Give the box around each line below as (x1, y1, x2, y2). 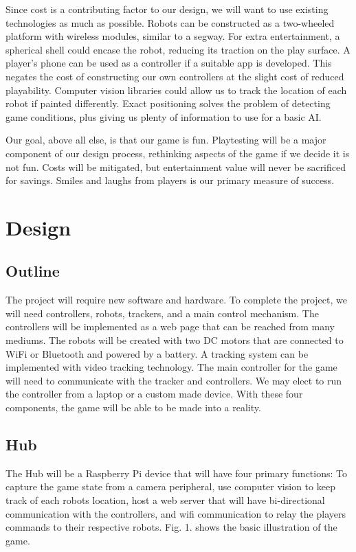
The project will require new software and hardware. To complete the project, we (5, 292, 347, 307)
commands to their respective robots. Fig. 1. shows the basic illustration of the (5, 520, 337, 534)
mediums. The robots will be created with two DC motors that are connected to (5, 333, 344, 347)
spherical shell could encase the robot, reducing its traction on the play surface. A (5, 42, 351, 56)
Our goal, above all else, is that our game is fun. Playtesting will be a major (5, 133, 326, 147)
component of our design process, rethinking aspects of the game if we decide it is (5, 146, 350, 160)
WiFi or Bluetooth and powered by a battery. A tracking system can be (5, 346, 309, 360)
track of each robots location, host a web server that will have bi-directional (5, 493, 325, 507)
